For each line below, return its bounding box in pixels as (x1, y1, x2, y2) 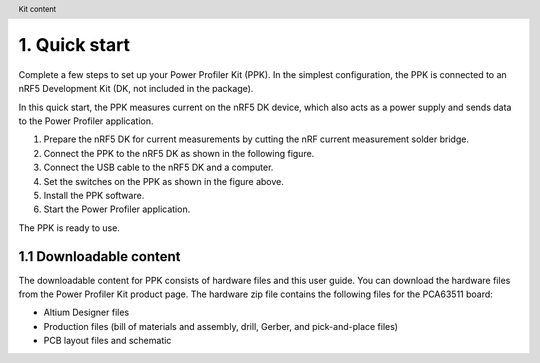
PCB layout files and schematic (43, 335, 172, 347)
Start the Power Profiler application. (43, 203, 191, 215)
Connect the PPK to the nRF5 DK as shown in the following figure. (43, 147, 315, 159)
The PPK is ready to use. (18, 221, 120, 234)
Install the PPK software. (43, 190, 145, 201)
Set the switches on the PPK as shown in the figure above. (43, 175, 284, 187)
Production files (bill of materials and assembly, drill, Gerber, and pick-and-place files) (43, 320, 399, 332)
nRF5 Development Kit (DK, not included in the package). (18, 83, 254, 95)
